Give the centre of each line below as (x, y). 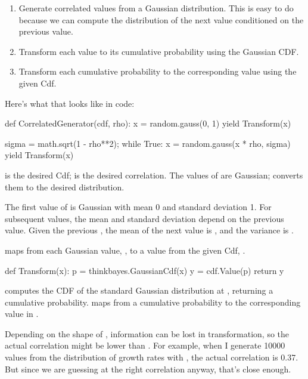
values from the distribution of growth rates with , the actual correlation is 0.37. (152, 357)
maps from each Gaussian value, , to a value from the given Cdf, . (125, 250)
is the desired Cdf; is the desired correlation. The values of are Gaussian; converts (154, 175)
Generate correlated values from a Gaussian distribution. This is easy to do (156, 8)
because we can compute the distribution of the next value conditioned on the (161, 19)
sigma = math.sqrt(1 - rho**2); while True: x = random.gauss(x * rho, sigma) (148, 143)
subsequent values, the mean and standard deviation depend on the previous (144, 218)
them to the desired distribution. (65, 187)
